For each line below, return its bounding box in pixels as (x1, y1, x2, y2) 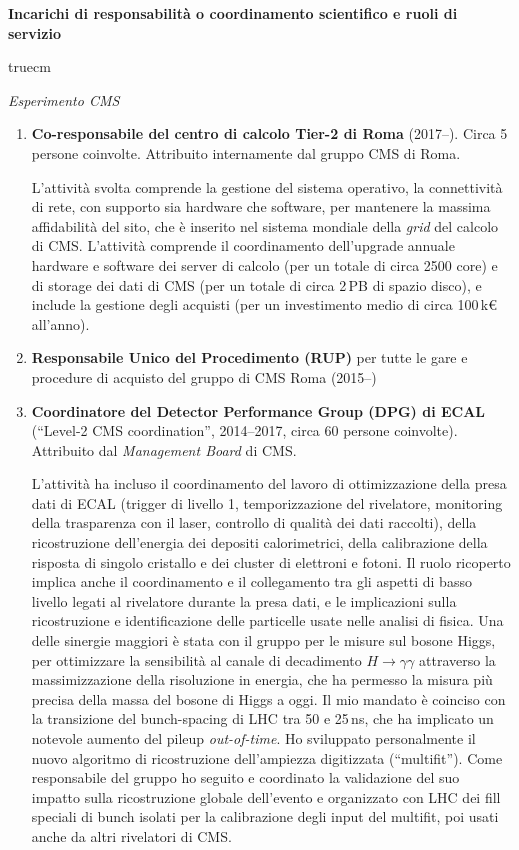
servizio (8, 22, 62, 43)
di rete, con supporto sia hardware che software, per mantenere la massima (31, 196, 491, 217)
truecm (8, 56, 51, 77)
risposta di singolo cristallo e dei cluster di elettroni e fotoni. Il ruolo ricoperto (31, 551, 511, 572)
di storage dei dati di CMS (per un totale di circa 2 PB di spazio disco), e (31, 274, 482, 295)
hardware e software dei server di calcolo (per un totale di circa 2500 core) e (31, 254, 498, 275)
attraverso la (419, 649, 496, 670)
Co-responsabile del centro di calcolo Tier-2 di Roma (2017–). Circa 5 (31, 123, 508, 144)
